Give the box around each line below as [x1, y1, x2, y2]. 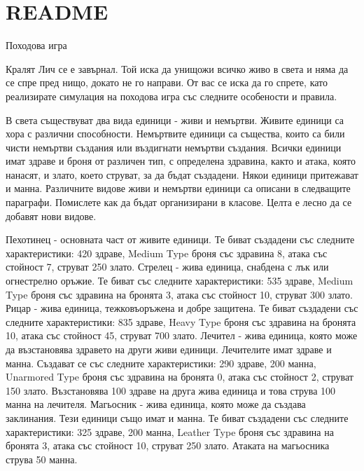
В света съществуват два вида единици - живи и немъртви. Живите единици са [6, 112, 344, 127]
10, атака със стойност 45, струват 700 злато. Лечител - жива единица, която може [6, 328, 358, 343]
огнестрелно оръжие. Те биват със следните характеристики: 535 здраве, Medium [6, 273, 353, 288]
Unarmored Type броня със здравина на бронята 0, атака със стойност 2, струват [6, 369, 353, 384]
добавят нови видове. [6, 208, 97, 223]
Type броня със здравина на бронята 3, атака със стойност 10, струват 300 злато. [6, 287, 353, 301]
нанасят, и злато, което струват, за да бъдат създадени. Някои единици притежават [6, 167, 358, 182]
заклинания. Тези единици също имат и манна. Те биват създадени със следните [6, 410, 349, 425]
